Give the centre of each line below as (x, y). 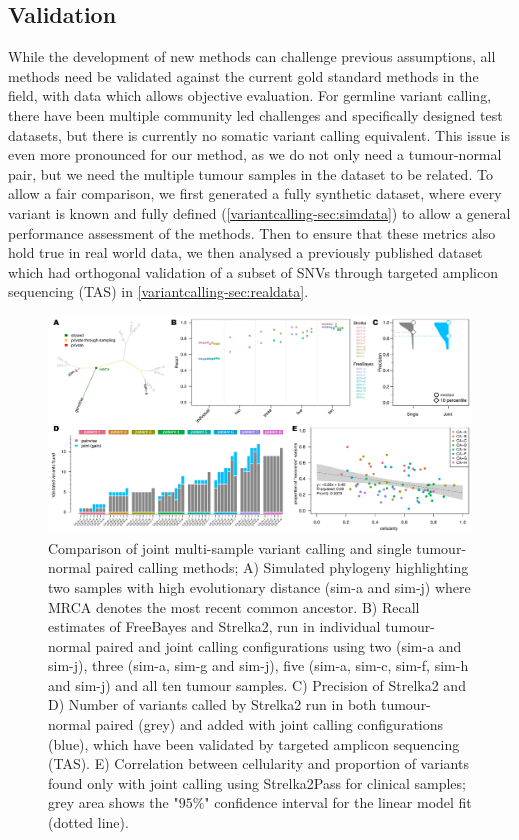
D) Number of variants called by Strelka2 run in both (212, 704)
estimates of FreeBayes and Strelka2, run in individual (214, 626)
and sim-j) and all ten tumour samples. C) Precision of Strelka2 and (257, 684)
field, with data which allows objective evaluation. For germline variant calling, (250, 95)
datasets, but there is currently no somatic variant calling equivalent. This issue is (259, 134)
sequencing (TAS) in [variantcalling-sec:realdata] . (158, 291)
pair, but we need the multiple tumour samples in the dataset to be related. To (250, 173)
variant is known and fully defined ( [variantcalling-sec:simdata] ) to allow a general (259, 212)
